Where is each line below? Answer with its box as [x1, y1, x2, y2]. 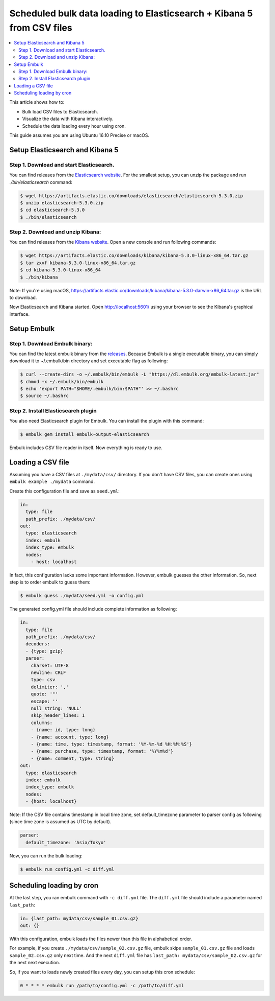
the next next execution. [9, 960, 61, 966]
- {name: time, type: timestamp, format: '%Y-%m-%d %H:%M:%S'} [31, 741, 193, 747]
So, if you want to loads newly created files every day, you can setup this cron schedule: [9, 969, 196, 975]
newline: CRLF [31, 670, 66, 676]
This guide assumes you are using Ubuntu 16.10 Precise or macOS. [9, 132, 150, 138]
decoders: [25, 641, 50, 647]
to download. [9, 294, 37, 300]
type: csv [31, 677, 56, 683]
